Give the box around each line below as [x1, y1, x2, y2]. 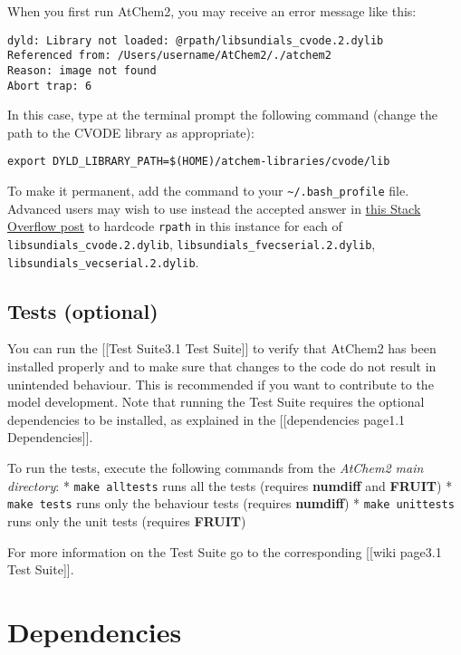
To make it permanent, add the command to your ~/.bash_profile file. [7, 181, 409, 200]
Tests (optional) [7, 296, 158, 324]
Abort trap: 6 [7, 79, 92, 92]
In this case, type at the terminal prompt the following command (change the [7, 105, 438, 124]
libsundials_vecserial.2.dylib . [7, 252, 199, 271]
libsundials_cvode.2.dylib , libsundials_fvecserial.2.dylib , [7, 234, 376, 253]
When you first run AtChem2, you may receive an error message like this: [7, 2, 417, 20]
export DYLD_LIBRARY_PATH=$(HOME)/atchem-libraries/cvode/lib [7, 155, 390, 169]
